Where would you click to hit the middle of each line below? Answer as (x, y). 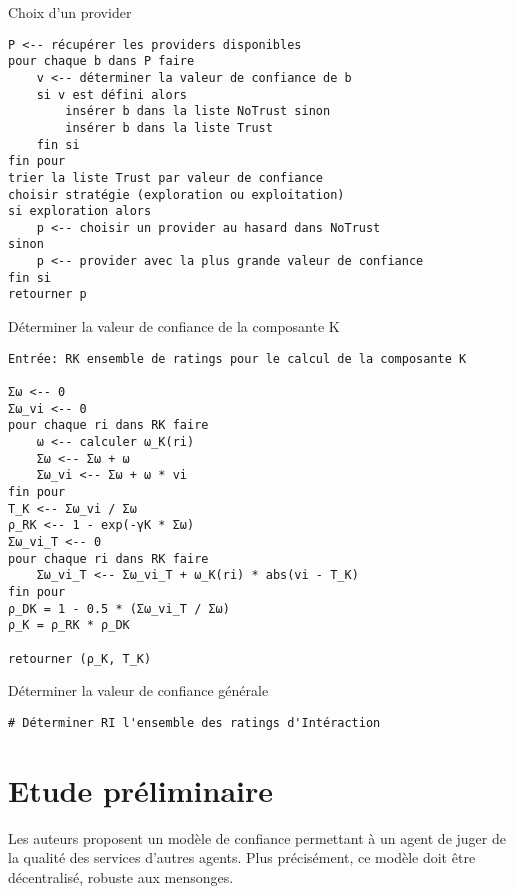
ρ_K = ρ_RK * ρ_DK (69, 625)
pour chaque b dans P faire (101, 61)
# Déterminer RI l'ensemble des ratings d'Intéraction (194, 722)
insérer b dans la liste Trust (169, 127)
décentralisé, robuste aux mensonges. (121, 876)
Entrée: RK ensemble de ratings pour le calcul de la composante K (237, 358)
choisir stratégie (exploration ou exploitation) (176, 194)
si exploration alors (80, 211)
